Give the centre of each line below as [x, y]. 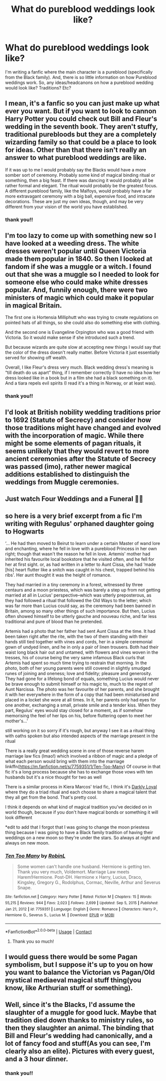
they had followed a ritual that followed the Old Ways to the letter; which [78, 600]
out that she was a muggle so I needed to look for [82, 274]
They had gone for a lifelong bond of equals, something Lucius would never [82, 679]
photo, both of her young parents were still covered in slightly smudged [78, 668]
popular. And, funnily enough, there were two [77, 290]
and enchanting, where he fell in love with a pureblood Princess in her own [81, 548]
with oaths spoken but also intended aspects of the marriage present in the [82, 736]
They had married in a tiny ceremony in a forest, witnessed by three [74, 584]
